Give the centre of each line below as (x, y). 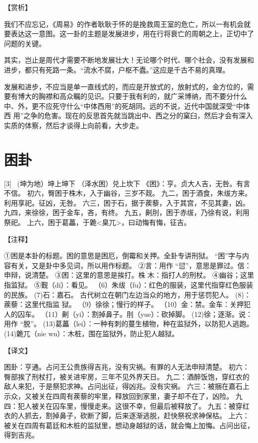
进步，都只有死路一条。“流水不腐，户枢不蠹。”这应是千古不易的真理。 (117, 69)
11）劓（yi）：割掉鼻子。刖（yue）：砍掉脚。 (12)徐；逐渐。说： (150, 314)
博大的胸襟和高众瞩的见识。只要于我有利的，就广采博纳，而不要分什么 (132, 96)
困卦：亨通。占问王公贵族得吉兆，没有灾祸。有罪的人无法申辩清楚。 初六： (127, 367)
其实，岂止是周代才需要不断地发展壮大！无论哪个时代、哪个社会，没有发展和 (129, 60)
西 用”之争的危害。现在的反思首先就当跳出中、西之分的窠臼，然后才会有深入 (129, 115)
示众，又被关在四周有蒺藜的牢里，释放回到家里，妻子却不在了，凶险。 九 (123, 396)
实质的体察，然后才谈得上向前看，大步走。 (73, 125)
